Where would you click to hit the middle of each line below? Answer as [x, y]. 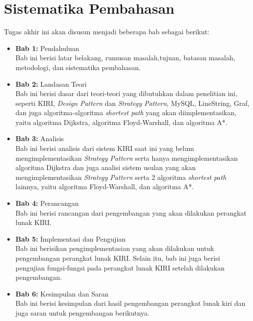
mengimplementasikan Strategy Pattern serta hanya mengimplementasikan [126, 158]
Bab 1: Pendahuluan [47, 48]
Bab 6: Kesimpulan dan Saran [62, 293]
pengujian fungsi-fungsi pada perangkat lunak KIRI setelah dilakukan [120, 267]
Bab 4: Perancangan [47, 203]
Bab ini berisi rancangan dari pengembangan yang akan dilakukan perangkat [131, 212]
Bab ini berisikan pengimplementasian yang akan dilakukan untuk [115, 248]
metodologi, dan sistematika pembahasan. [78, 67]
